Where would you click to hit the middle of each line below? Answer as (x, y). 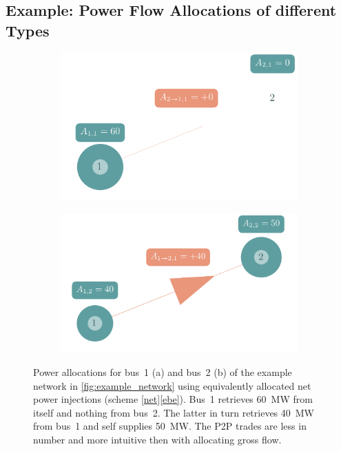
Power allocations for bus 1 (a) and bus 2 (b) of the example (163, 372)
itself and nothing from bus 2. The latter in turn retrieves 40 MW (174, 412)
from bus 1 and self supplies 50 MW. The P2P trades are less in (170, 426)
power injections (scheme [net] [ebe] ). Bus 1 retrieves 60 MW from (173, 399)
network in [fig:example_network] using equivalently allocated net (172, 385)
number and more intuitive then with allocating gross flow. (157, 439)
